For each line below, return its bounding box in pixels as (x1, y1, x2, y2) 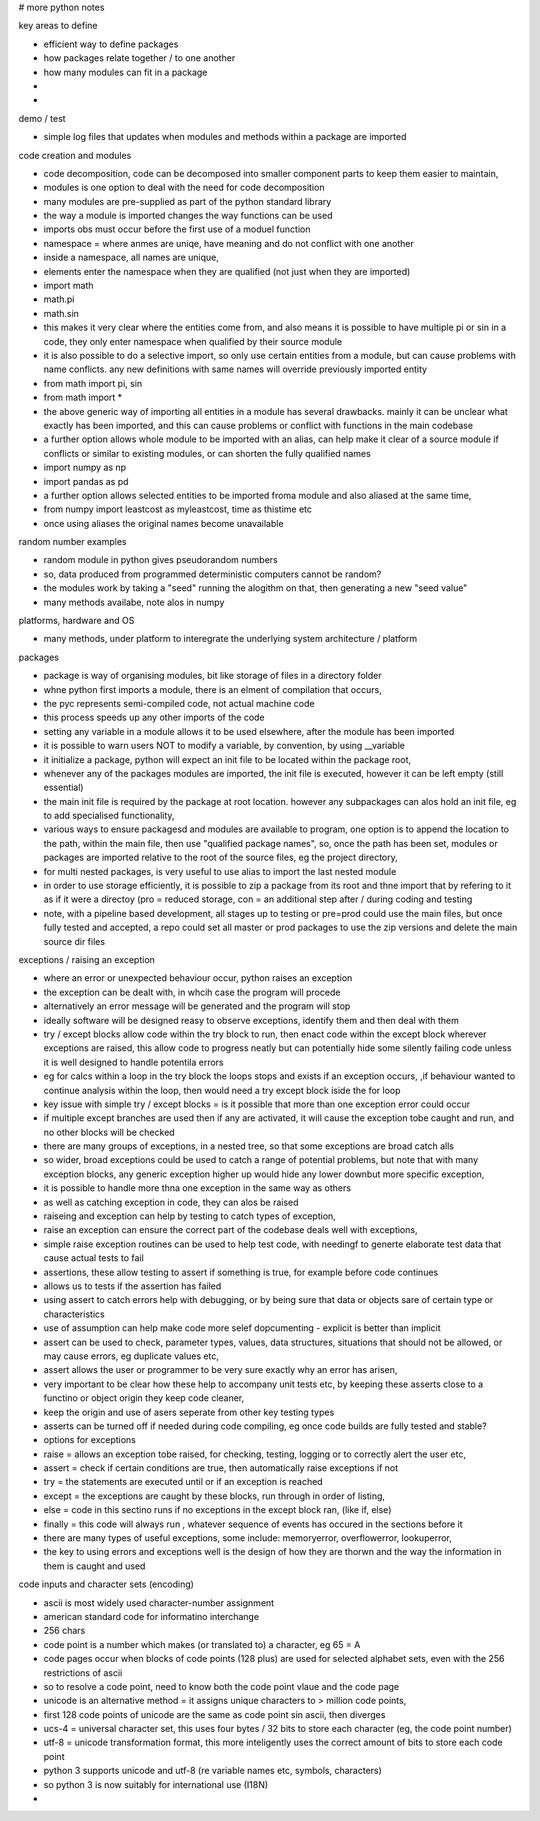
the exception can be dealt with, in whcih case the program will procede (43, 986, 341, 998)
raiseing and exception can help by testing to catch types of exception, (43, 1210, 337, 1222)
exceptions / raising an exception (18, 954, 155, 965)
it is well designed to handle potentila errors (43, 1056, 224, 1068)
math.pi (43, 293, 75, 305)
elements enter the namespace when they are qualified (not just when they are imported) (43, 265, 411, 277)
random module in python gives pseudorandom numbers (43, 554, 279, 566)
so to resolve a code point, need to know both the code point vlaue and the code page (43, 1680, 400, 1692)
